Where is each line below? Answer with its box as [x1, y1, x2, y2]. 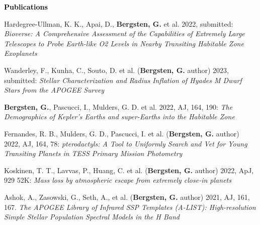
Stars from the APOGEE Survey [4, 85, 105, 95]
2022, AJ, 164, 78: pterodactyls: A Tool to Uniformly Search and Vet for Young [4, 138, 247, 148]
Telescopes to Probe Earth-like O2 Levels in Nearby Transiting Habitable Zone [4, 38, 244, 48]
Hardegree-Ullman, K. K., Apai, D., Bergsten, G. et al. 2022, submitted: [4, 18, 233, 29]
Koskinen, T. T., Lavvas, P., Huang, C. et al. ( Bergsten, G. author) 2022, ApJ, [4, 165, 254, 175]
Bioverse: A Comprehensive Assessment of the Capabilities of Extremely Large [4, 28, 245, 39]
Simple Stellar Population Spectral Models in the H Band [4, 211, 180, 222]
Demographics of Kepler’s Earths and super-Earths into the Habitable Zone [4, 111, 235, 122]
